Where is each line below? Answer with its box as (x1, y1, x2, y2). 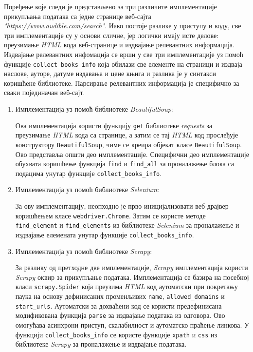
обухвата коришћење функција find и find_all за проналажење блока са (15, 158, 235, 169)
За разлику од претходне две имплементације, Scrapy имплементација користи (15, 262, 248, 273)
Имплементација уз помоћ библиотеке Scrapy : (15, 246, 152, 256)
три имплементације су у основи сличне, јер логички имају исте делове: (4, 30, 219, 40)
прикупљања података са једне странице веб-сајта (4, 11, 151, 21)
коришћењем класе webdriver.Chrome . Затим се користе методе (15, 210, 206, 220)
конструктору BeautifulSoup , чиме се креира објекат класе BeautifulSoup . (15, 139, 242, 149)
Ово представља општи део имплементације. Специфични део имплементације (15, 149, 249, 159)
